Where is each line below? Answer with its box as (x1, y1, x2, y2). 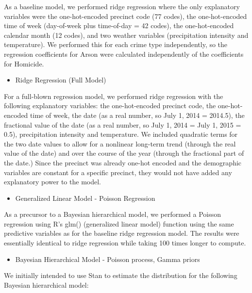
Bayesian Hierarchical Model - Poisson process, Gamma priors (15, 254, 200, 264)
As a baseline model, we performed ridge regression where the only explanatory (4, 1, 240, 11)
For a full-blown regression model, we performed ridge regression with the (4, 91, 223, 101)
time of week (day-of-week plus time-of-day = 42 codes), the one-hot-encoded (4, 20, 234, 31)
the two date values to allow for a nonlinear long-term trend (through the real (4, 138, 236, 148)
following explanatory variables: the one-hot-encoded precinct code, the (4, 100, 216, 111)
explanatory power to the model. (4, 177, 101, 187)
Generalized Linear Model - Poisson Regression (15, 193, 155, 203)
